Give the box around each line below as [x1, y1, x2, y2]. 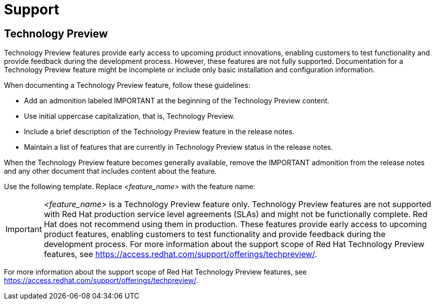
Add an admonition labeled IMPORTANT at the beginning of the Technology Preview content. [24, 96, 330, 105]
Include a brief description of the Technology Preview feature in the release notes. [24, 127, 295, 136]
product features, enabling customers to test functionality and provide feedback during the [43, 229, 386, 240]
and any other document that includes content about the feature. [4, 167, 217, 176]
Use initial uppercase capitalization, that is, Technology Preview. [24, 112, 235, 121]
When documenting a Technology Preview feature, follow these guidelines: [4, 81, 251, 90]
